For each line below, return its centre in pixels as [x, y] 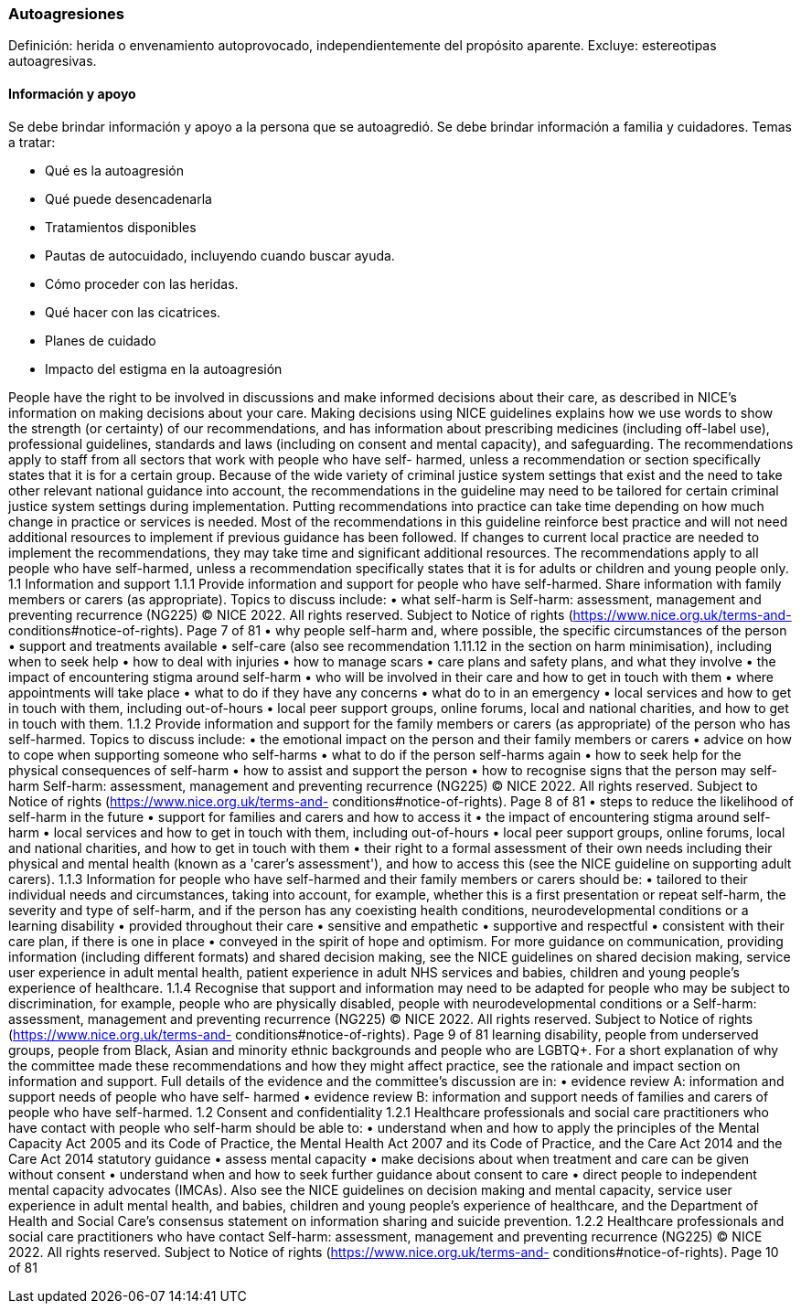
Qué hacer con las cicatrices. [133, 312]
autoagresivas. [53, 61]
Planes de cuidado [101, 340]
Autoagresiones [66, 14]
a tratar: [32, 142]
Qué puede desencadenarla [128, 198]
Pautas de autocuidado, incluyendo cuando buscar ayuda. [220, 255]
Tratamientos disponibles [121, 227]
